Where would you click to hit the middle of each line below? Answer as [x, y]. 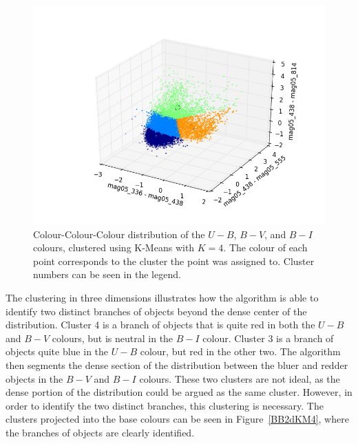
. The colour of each [265, 247]
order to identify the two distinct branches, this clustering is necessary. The [165, 405]
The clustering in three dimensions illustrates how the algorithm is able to [162, 297]
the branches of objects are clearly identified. [100, 432]
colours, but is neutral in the [113, 338]
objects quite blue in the [57, 351]
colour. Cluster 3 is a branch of [268, 338]
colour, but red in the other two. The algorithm [240, 351]
